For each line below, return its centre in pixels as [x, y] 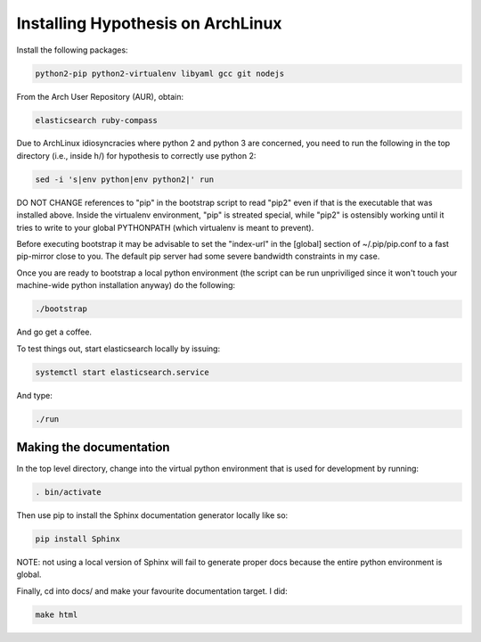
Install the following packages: [72, 50]
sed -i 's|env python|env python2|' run [124, 179]
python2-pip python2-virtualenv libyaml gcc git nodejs [160, 73]
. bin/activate [68, 492]
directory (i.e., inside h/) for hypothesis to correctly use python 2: [136, 155]
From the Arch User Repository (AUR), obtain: [100, 96]
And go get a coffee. [54, 332]
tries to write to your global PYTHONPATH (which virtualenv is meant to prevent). [165, 227]
